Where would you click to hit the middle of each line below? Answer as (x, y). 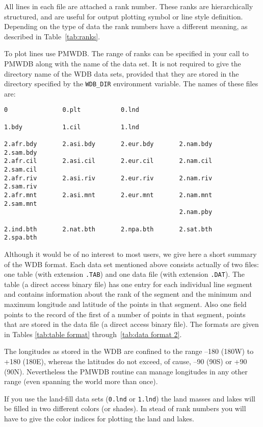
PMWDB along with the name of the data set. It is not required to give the (123, 63)
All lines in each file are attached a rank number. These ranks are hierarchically (129, 6)
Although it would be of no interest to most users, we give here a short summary (130, 254)
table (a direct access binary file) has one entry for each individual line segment (128, 284)
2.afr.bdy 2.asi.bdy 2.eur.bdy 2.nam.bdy (108, 144)
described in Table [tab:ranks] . (52, 36)
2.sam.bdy (21, 152)
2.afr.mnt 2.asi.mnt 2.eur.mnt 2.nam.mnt (108, 195)
